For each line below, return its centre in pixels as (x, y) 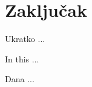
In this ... (22, 58)
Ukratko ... (25, 39)
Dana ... (20, 79)
